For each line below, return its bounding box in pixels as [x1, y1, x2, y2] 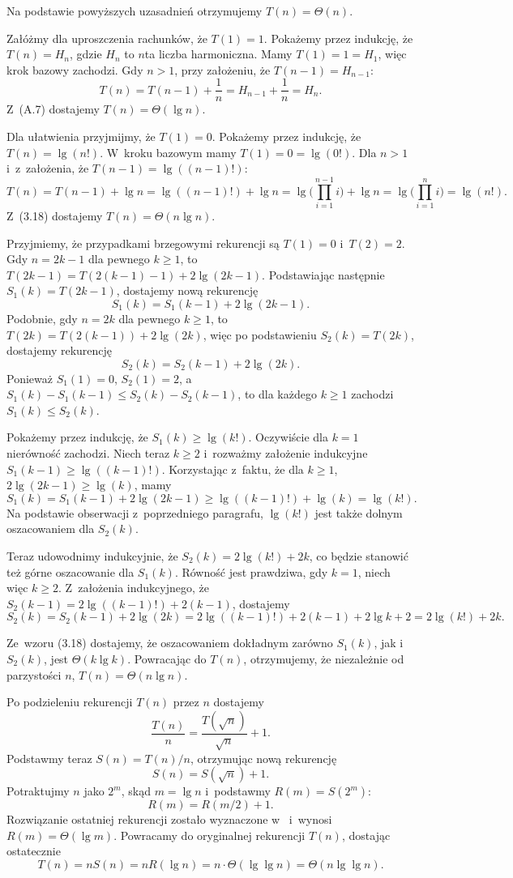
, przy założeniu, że [174, 61, 271, 78]
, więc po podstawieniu [203, 326, 317, 343]
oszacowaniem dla [6, 520, 95, 537]
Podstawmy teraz [6, 749, 92, 766]
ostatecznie [6, 842, 61, 859]
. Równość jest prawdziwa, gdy [174, 563, 328, 580]
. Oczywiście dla [248, 428, 328, 445]
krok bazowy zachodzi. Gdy [6, 61, 143, 78]
